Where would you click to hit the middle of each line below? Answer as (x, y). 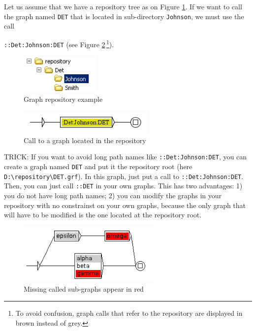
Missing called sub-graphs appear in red (84, 289)
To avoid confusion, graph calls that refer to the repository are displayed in (129, 313)
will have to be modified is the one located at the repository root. (103, 215)
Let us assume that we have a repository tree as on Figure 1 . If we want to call (123, 6)
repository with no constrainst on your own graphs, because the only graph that (125, 205)
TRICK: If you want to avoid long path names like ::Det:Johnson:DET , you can (125, 157)
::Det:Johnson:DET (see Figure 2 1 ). (59, 43)
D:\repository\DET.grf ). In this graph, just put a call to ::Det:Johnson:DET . (124, 176)
